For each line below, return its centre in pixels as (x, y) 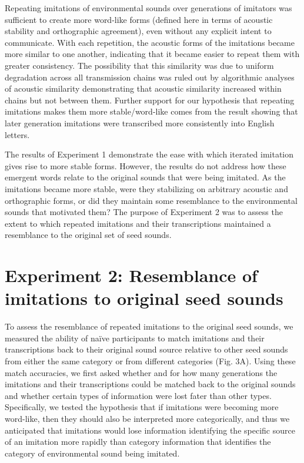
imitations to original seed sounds (144, 298)
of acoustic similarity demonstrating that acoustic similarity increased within (143, 88)
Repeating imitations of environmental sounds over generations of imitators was (148, 8)
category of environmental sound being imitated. (92, 453)
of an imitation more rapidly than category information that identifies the (138, 442)
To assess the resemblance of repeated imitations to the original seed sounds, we (149, 326)
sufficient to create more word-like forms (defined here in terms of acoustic (139, 19)
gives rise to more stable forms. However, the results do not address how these (146, 165)
